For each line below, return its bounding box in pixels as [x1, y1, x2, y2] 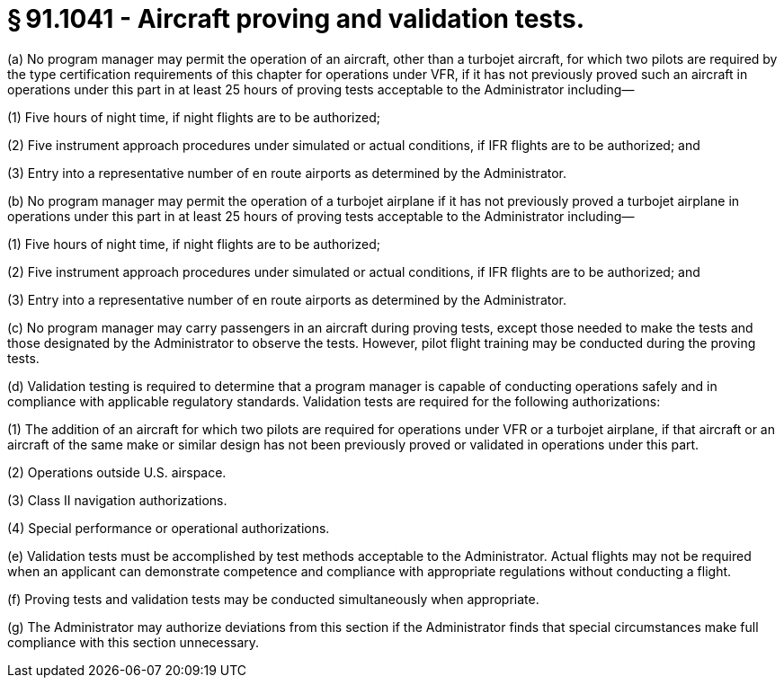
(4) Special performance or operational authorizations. [7, 520, 330, 536]
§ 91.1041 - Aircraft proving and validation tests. [7, 4, 585, 34]
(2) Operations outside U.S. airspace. [7, 464, 227, 480]
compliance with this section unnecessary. [7, 634, 260, 650]
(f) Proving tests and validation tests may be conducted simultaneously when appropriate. [7, 591, 539, 607]
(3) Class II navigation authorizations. [7, 492, 227, 508]
